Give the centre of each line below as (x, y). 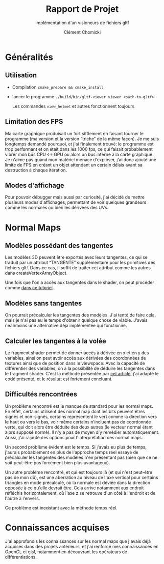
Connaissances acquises (57, 528)
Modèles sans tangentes (44, 303)
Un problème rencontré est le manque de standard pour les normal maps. (79, 406)
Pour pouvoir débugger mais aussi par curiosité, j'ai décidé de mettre (75, 197)
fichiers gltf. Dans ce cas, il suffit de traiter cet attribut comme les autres (78, 268)
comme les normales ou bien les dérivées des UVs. (57, 208)
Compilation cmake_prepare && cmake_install (58, 87)
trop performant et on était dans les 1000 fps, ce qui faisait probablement (79, 149)
